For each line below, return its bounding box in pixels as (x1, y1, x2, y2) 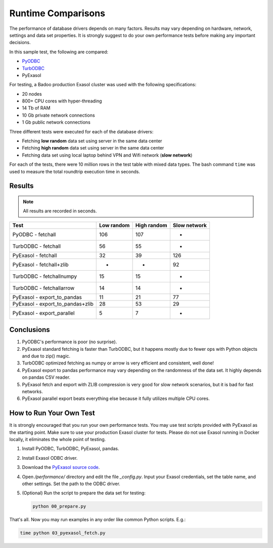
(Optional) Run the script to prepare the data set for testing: (22, 490, 146, 496)
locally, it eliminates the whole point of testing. (9, 436, 106, 443)
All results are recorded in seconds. (23, 208, 97, 214)
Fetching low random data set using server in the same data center (22, 138, 162, 144)
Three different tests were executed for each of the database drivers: (9, 128, 154, 134)
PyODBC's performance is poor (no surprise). (22, 339, 117, 345)
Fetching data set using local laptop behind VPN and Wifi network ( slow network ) (22, 152, 193, 158)
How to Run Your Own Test (9, 409, 96, 418)
